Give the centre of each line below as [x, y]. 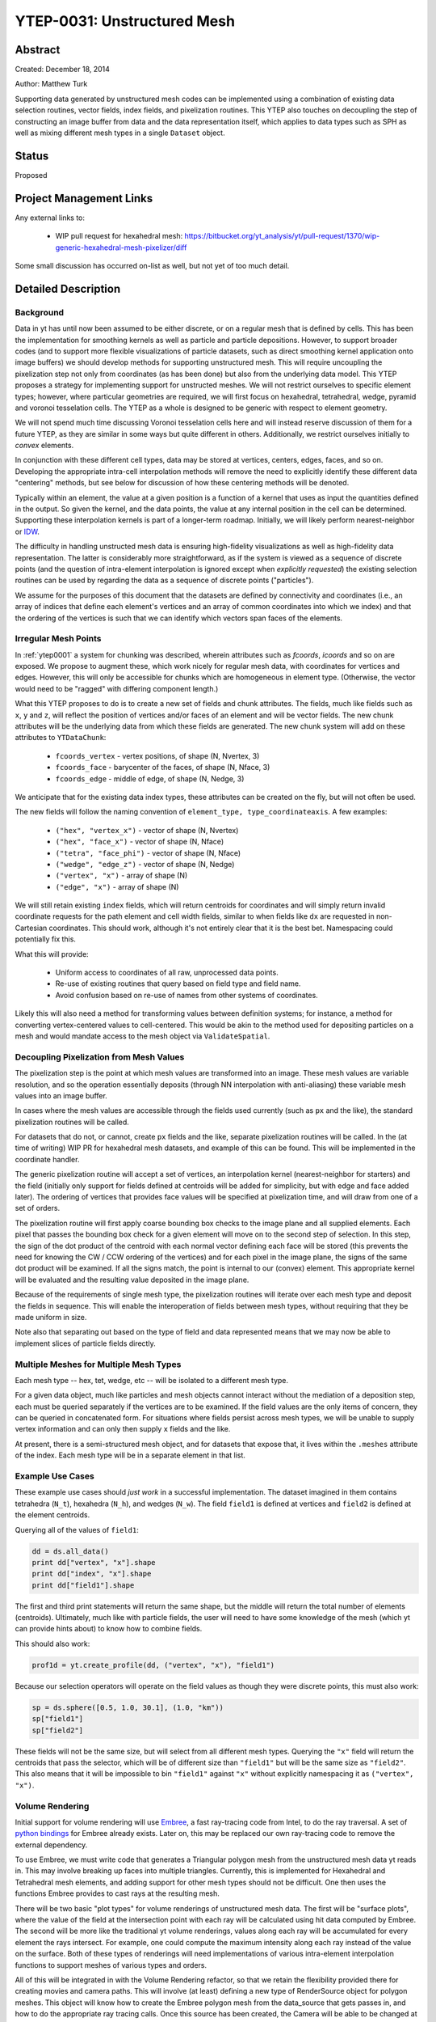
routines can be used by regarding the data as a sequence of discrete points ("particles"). [164, 580]
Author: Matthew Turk [51, 84]
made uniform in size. [51, 1317]
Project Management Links [84, 198]
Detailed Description [68, 288]
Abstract [38, 50]
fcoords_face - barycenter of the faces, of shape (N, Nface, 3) [163, 768]
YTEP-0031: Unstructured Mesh [125, 21]
